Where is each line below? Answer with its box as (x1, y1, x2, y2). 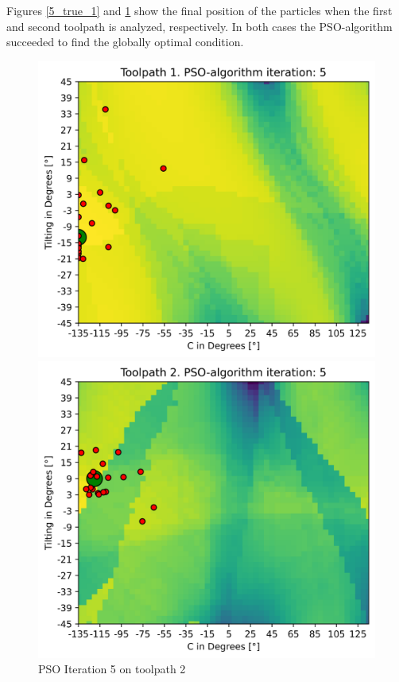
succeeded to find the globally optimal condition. (6, 33, 244, 50)
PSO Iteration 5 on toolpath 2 (38, 661, 186, 677)
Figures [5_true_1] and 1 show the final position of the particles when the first (6, 2, 393, 18)
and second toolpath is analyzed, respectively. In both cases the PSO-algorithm (6, 18, 393, 34)
